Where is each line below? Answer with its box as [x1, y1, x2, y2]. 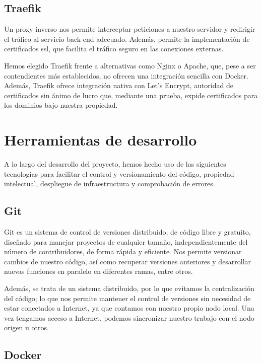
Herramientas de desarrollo [4, 129, 197, 150]
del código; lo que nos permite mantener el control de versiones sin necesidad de [4, 293, 251, 303]
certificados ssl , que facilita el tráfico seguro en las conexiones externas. [4, 43, 224, 54]
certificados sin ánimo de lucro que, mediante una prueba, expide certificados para [4, 90, 258, 100]
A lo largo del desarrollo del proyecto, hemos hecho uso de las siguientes [4, 159, 226, 169]
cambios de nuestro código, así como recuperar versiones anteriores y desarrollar [4, 256, 251, 266]
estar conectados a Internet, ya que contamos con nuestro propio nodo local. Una [4, 303, 254, 313]
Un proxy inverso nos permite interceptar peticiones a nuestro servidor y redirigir [4, 24, 255, 34]
